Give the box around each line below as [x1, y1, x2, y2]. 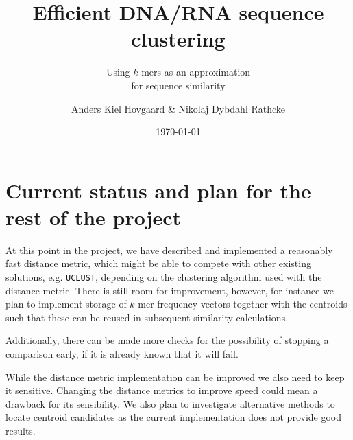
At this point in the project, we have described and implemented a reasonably [5, 242, 333, 257]
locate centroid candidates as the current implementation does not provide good [5, 410, 341, 424]
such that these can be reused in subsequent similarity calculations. [5, 310, 289, 324]
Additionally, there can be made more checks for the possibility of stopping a [5, 333, 329, 347]
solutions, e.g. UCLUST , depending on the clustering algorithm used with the [5, 270, 322, 283]
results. [5, 424, 36, 437]
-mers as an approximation [138, 65, 251, 79]
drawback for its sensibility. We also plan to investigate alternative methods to [5, 396, 335, 410]
